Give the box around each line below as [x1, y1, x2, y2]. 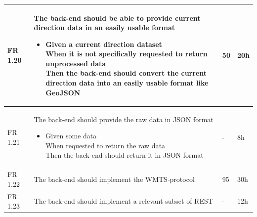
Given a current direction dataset [45, 39, 162, 49]
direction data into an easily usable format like [45, 78, 209, 88]
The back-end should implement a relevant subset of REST [34, 196, 213, 206]
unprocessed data [45, 58, 106, 68]
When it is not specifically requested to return [45, 48, 208, 59]
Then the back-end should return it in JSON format [45, 150, 204, 160]
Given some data [45, 130, 97, 141]
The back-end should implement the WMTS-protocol [34, 174, 195, 184]
